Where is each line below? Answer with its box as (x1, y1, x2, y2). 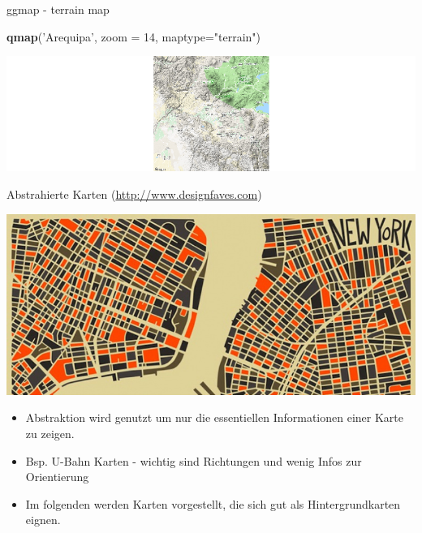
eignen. (25, 511, 61, 528)
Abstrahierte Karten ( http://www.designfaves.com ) (6, 185, 262, 202)
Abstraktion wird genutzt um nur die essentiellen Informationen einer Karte (25, 409, 404, 426)
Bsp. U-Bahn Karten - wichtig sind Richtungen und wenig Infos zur (25, 452, 362, 469)
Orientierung (25, 468, 89, 485)
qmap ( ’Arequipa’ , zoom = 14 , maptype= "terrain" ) (6, 28, 261, 45)
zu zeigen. (25, 425, 75, 442)
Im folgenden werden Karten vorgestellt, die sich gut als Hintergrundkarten (25, 495, 401, 512)
